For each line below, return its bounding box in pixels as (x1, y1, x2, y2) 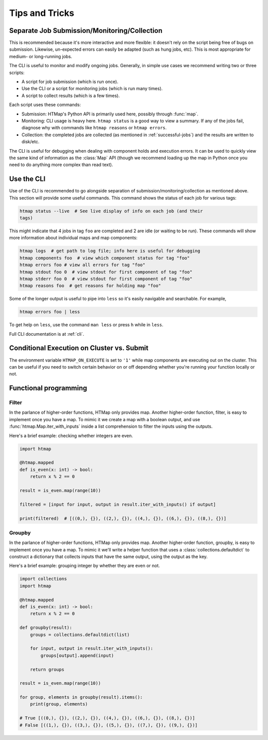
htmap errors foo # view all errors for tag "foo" (19, 262, 146, 268)
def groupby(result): (19, 625, 72, 631)
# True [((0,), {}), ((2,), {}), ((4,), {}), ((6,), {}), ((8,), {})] (19, 715, 196, 721)
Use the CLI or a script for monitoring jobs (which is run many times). (21, 86, 163, 92)
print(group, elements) (30, 701, 88, 707)
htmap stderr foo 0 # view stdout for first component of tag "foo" (19, 276, 193, 281)
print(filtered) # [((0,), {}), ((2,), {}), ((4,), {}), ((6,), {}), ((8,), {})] (19, 515, 227, 521)
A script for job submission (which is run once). (21, 79, 119, 85)
